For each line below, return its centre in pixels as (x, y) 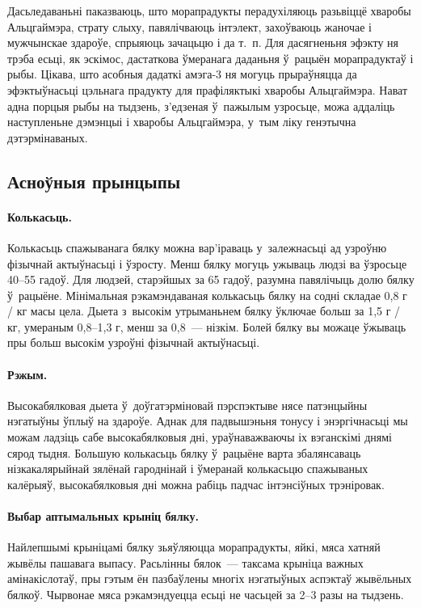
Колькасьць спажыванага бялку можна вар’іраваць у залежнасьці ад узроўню (197, 247)
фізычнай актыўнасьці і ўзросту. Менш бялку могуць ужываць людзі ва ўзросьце (207, 263)
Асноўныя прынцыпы (94, 181)
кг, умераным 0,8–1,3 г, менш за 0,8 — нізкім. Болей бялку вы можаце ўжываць (207, 326)
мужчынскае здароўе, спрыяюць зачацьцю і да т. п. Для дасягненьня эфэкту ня (203, 42)
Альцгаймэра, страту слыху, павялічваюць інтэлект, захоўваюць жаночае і (189, 26)
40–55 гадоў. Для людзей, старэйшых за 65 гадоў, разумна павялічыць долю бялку (211, 279)
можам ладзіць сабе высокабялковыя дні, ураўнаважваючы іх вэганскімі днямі (200, 437)
